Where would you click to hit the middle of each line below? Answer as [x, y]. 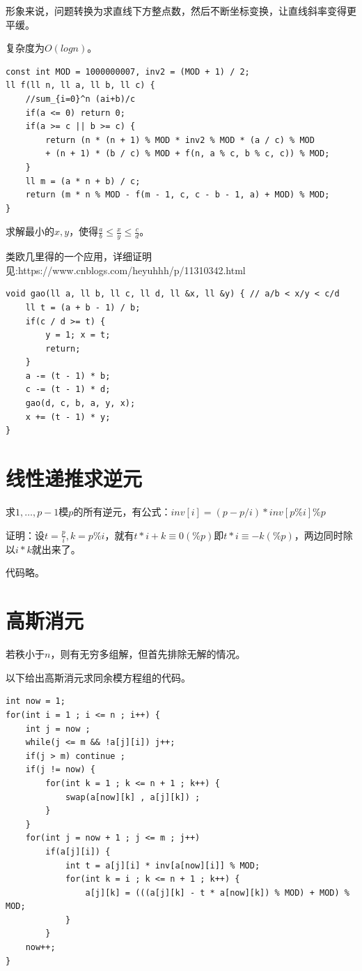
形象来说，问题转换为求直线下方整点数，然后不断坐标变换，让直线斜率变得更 [181, 10]
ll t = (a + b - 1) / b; [83, 307]
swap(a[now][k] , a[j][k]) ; [133, 797]
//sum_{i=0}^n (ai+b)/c [80, 99]
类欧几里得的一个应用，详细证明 [79, 256]
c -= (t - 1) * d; [68, 390]
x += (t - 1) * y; [68, 417]
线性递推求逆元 [74, 478]
